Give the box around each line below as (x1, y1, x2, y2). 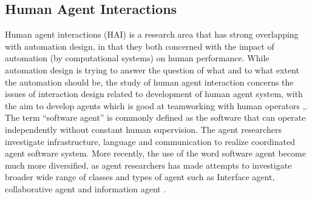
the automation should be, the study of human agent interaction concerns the (5, 75, 294, 88)
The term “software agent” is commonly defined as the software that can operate (5, 111, 306, 124)
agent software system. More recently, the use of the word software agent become (5, 147, 306, 160)
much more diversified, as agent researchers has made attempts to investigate (5, 158, 292, 171)
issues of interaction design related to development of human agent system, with (5, 87, 303, 100)
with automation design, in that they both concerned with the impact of (5, 39, 274, 52)
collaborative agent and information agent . (5, 182, 166, 195)
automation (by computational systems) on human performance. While (5, 52, 270, 64)
